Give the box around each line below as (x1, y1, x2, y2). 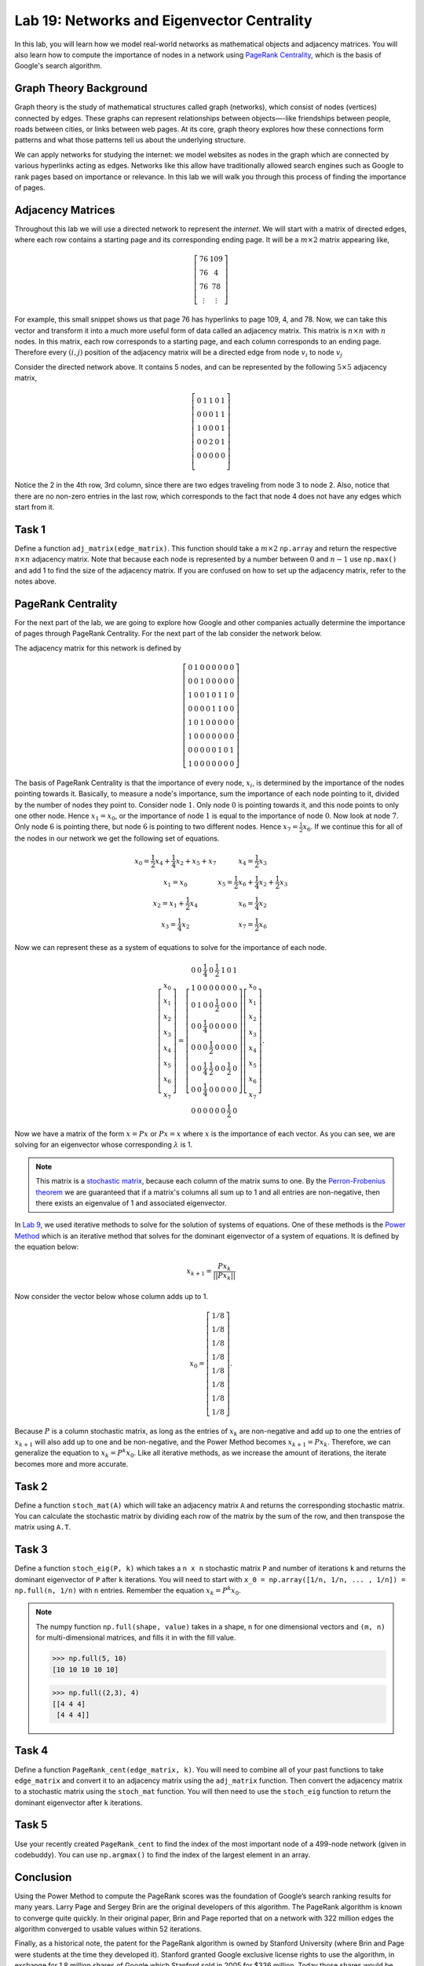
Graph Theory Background (14, 82, 148, 95)
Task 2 (14, 1479, 48, 1493)
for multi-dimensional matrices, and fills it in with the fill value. (35, 1633, 236, 1643)
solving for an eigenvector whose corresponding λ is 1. (14, 1140, 193, 1150)
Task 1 (14, 523, 46, 536)
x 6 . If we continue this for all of (302, 822, 404, 834)
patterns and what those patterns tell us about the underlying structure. (14, 135, 247, 145)
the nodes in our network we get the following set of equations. (14, 834, 220, 843)
